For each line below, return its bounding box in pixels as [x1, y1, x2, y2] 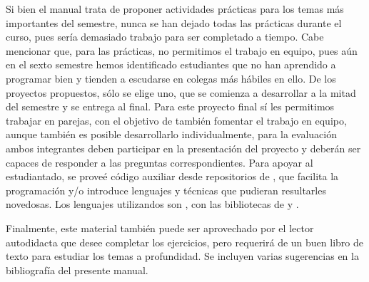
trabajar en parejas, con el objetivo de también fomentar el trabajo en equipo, [6, 113, 347, 127]
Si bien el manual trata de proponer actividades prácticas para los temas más [6, 1, 344, 16]
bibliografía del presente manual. [6, 262, 148, 277]
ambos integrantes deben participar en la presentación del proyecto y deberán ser [6, 140, 361, 155]
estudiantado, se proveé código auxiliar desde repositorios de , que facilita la [6, 169, 339, 184]
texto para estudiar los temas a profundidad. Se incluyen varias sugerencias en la [6, 249, 359, 263]
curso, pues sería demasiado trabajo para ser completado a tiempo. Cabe [6, 29, 324, 44]
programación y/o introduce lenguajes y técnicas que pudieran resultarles [6, 182, 326, 197]
